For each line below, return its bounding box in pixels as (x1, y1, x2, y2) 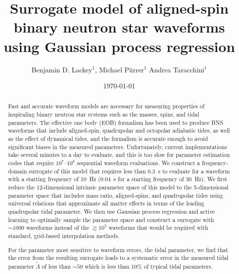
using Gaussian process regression (3, 36, 235, 56)
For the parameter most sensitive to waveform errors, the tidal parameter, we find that (8, 245, 228, 254)
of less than (41, 262, 71, 270)
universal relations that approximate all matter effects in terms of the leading (8, 199, 204, 207)
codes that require (8, 159, 54, 167)
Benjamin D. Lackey (31, 64, 92, 74)
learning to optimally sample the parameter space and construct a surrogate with (8, 215, 214, 223)
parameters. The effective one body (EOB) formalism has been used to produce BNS (8, 118, 223, 126)
